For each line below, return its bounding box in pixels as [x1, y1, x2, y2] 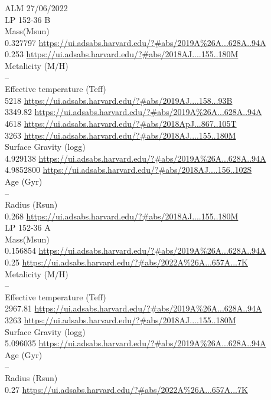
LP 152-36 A [5, 221, 51, 234]
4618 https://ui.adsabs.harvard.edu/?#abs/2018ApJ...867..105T [5, 117, 237, 129]
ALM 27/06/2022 [5, 2, 68, 14]
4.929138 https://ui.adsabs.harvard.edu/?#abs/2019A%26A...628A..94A [5, 152, 266, 164]
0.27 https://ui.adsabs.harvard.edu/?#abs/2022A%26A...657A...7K [5, 383, 248, 395]
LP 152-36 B [5, 13, 51, 25]
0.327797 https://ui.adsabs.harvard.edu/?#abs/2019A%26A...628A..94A [5, 36, 266, 48]
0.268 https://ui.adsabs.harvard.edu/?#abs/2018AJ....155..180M [5, 209, 239, 222]
